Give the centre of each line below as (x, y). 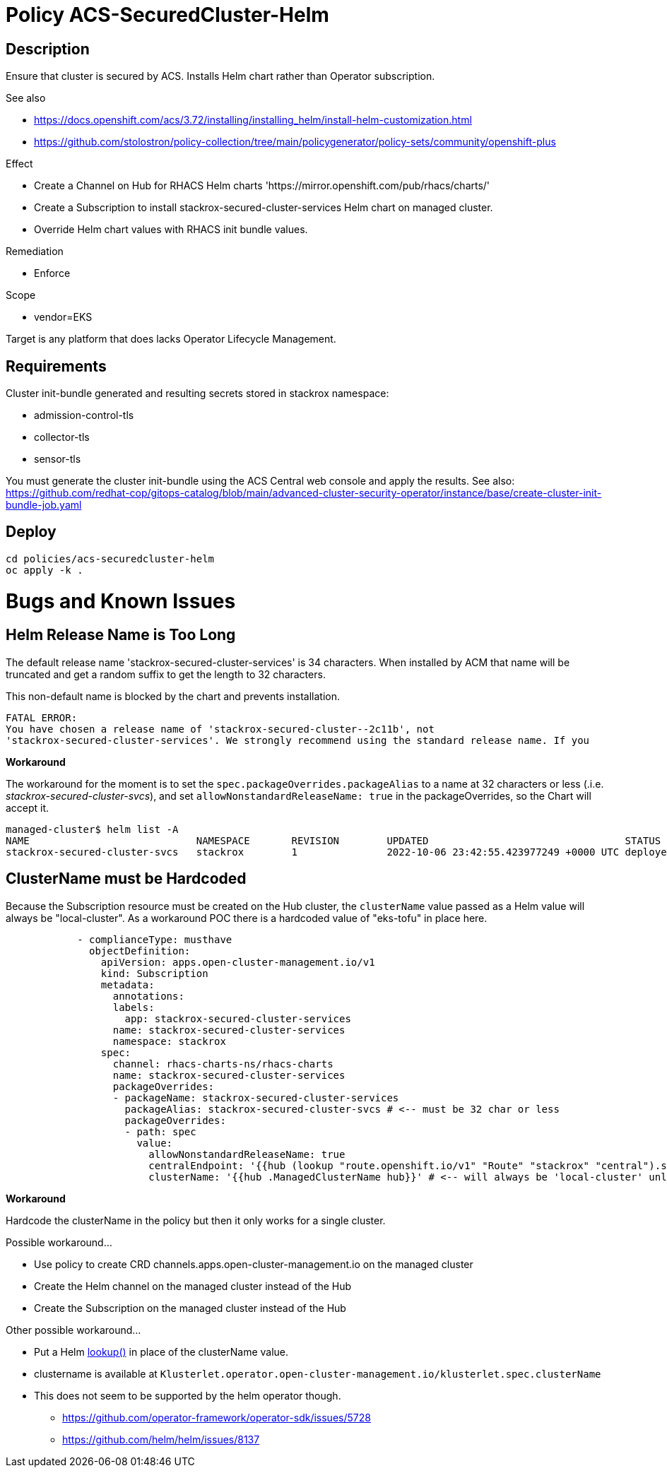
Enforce (52, 273)
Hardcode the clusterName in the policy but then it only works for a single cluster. (196, 1220)
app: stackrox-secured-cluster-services (238, 1018)
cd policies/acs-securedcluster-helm (110, 558)
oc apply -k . (45, 570)
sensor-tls (58, 459)
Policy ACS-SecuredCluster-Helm (167, 15)
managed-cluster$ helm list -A (92, 829)
